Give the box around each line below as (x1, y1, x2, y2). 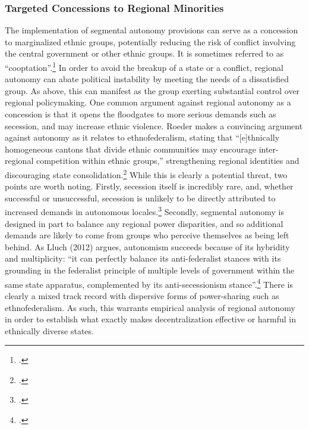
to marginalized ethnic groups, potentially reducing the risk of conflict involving (5, 35, 296, 48)
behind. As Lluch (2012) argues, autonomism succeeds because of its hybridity (5, 240, 290, 253)
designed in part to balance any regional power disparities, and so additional (5, 217, 283, 229)
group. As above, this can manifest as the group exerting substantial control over (5, 84, 300, 97)
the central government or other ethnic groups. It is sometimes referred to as (5, 47, 284, 60)
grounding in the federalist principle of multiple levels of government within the (5, 264, 295, 276)
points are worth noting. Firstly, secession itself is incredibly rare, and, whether (5, 180, 294, 192)
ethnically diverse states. (5, 324, 94, 337)
